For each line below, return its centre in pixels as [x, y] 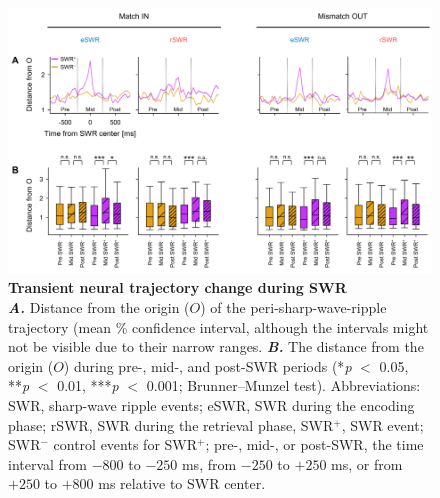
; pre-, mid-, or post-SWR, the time [314, 444]
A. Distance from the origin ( [99, 307]
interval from [48, 463]
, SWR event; [382, 424]
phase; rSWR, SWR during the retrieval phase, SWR [171, 424]
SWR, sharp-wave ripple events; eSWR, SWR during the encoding [211, 405]
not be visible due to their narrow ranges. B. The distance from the [216, 346]
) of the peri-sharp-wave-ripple [293, 307]
